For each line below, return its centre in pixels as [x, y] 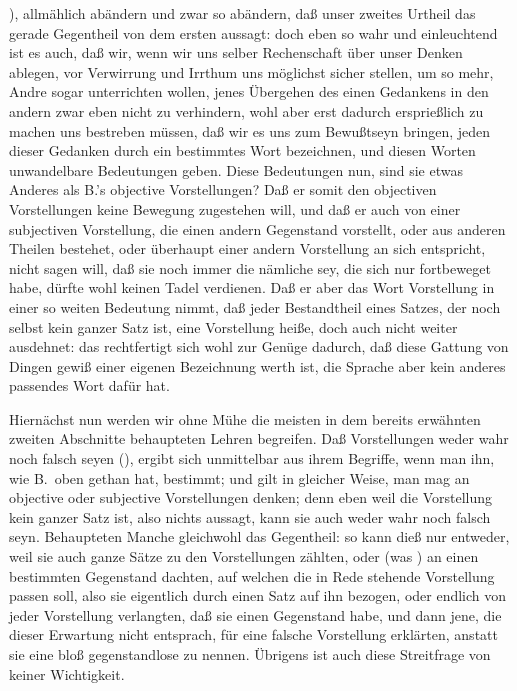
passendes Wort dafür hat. [89, 385]
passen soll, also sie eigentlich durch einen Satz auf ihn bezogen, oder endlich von [258, 595]
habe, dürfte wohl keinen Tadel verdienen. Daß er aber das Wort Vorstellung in [252, 287]
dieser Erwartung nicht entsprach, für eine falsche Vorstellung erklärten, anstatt [253, 634]
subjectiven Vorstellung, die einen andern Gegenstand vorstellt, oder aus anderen [257, 228]
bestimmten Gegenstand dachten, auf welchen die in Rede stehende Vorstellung [252, 575]
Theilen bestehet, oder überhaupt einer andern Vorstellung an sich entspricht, [247, 248]
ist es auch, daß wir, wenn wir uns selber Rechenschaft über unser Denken [236, 52]
